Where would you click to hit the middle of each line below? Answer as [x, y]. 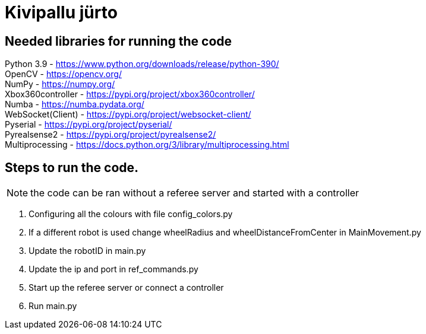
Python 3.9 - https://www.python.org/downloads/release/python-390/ [142, 64]
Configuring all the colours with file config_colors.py [131, 214]
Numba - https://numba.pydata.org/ [75, 104]
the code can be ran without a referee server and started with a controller [195, 193]
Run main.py [53, 306]
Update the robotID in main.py [87, 251]
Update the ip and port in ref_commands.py [113, 269]
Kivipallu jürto [61, 12]
